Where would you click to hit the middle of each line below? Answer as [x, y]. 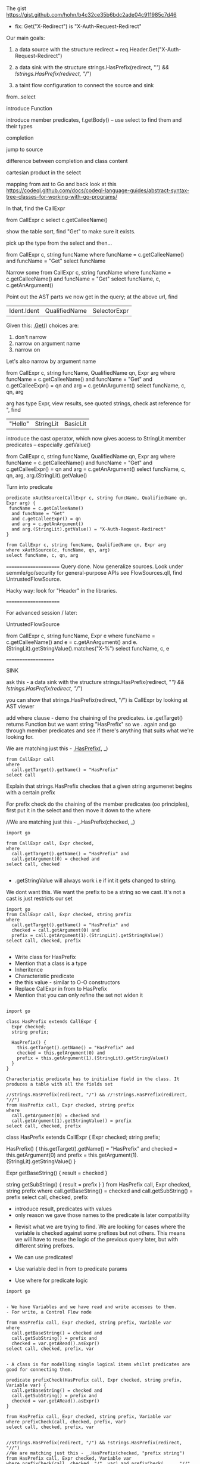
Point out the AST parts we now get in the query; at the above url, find [92, 297]
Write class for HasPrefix [45, 957]
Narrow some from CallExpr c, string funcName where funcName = [89, 273]
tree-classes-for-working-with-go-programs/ [62, 197]
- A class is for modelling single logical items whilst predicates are [98, 1365]
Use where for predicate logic [51, 1280]
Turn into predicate [29, 487]
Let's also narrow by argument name [51, 361]
